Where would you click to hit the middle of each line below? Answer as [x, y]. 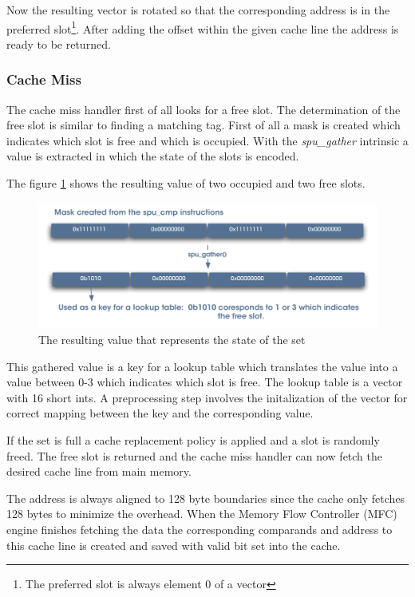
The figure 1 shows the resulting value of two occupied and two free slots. [186, 183]
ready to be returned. [59, 43]
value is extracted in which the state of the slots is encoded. [153, 156]
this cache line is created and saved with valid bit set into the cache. [174, 545]
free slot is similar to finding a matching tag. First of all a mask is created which [204, 125]
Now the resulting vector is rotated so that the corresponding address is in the [198, 10]
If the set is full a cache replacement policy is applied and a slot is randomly [193, 439]
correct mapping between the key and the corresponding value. [160, 413]
